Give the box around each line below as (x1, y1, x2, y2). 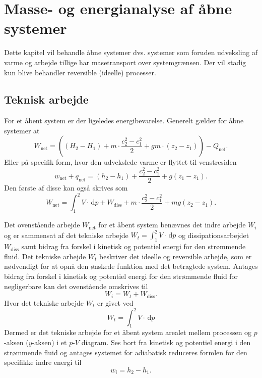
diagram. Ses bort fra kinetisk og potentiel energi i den (81, 337, 251, 348)
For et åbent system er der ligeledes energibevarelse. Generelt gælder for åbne (4, 115, 244, 126)
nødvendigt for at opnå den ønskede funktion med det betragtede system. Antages (4, 261, 258, 271)
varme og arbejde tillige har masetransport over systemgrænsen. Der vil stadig (4, 57, 246, 67)
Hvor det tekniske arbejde (4, 297, 84, 308)
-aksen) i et (32, 337, 67, 348)
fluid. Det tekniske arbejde (4, 251, 86, 261)
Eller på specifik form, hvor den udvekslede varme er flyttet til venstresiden (4, 157, 237, 167)
